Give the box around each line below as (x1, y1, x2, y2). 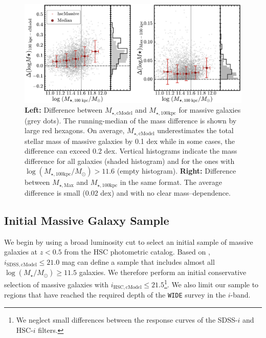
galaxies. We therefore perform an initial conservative (79, 267, 247, 278)
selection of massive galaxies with (4, 279, 109, 289)
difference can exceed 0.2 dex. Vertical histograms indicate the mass (25, 145, 237, 156)
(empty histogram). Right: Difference (117, 165, 236, 176)
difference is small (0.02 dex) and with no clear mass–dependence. (25, 187, 231, 198)
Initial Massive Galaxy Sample (4, 212, 169, 228)
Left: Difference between (25, 104, 103, 115)
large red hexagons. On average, (25, 125, 125, 136)
